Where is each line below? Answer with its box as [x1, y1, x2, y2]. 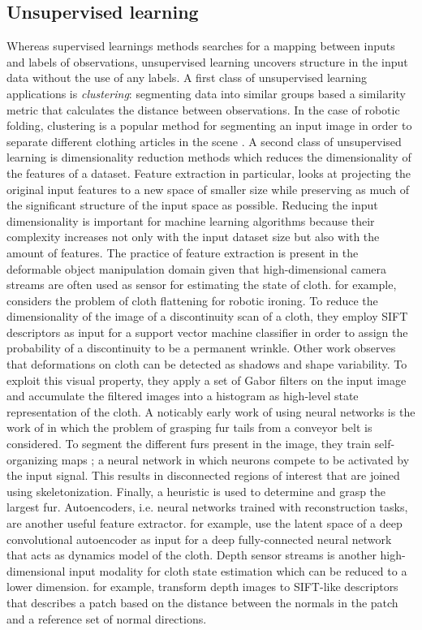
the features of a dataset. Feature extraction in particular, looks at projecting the [6, 164, 411, 181]
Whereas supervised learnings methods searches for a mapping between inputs [6, 37, 395, 54]
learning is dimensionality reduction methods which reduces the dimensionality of [6, 149, 411, 166]
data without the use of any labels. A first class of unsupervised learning [6, 69, 368, 86]
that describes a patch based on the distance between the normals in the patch [6, 593, 398, 611]
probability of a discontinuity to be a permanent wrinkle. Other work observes [6, 339, 396, 356]
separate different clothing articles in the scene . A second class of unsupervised [6, 132, 402, 149]
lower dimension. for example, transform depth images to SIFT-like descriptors [6, 578, 398, 595]
